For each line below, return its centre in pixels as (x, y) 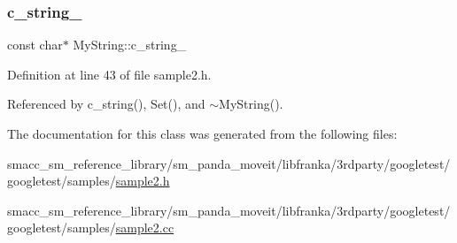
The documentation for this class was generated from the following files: (202, 133)
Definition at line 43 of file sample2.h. (109, 74)
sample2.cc (145, 228)
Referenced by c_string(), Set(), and (106, 104)
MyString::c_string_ (130, 45)
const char (35, 45)
